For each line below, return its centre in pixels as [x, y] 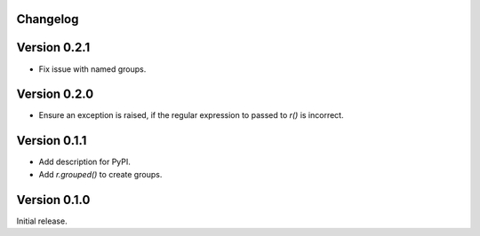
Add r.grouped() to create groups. [100, 174]
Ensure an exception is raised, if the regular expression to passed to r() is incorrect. [191, 115]
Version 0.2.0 [55, 94]
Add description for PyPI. [84, 162]
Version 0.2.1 [53, 47]
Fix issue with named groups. [92, 69]
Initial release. [42, 221]
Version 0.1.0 [53, 200]
